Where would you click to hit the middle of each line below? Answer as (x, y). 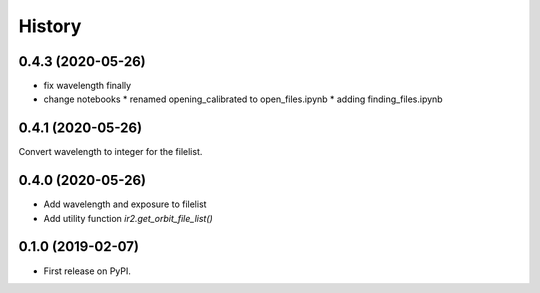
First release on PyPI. (87, 271)
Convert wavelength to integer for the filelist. (110, 152)
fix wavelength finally (87, 86)
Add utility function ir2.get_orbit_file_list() (128, 218)
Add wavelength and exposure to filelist (125, 204)
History (50, 26)
